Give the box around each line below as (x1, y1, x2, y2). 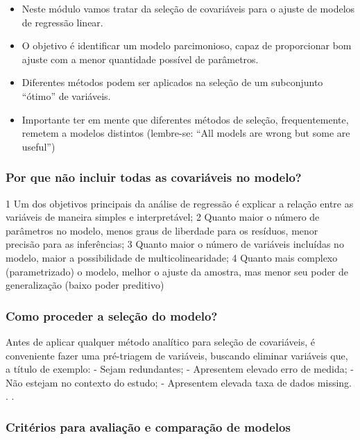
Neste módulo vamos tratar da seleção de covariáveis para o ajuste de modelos (22, 1, 355, 15)
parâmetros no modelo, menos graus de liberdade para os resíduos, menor (6, 223, 318, 237)
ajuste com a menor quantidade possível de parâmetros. (22, 51, 259, 66)
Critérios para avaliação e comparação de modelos (6, 418, 291, 435)
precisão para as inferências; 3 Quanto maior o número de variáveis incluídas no (6, 237, 344, 251)
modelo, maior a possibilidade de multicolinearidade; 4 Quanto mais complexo (6, 250, 338, 264)
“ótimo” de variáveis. (22, 88, 111, 103)
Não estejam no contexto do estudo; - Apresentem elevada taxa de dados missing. (6, 375, 352, 389)
